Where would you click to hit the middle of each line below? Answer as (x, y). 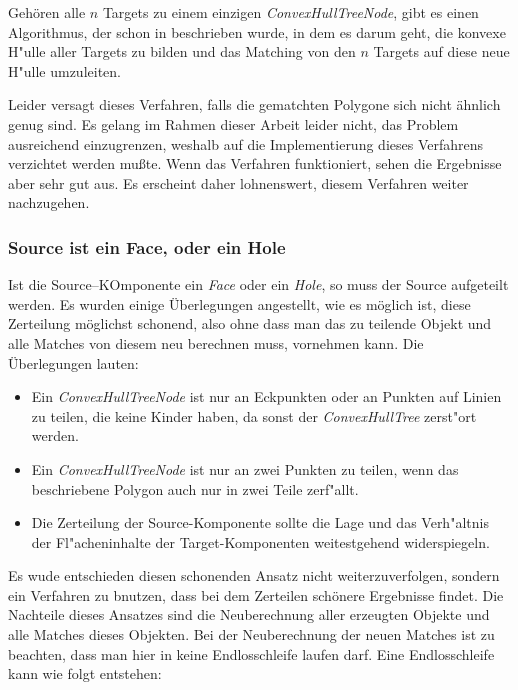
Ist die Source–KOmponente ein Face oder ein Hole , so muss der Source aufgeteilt (258, 284)
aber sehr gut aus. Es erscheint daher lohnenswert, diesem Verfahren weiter (238, 182)
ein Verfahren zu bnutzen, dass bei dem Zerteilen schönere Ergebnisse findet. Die (256, 594)
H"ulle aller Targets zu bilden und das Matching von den (182, 51)
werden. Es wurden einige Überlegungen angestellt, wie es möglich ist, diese (239, 303)
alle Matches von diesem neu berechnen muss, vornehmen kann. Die (216, 342)
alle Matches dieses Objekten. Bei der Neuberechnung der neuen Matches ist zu (251, 634)
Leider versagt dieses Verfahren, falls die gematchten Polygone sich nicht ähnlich (254, 104)
